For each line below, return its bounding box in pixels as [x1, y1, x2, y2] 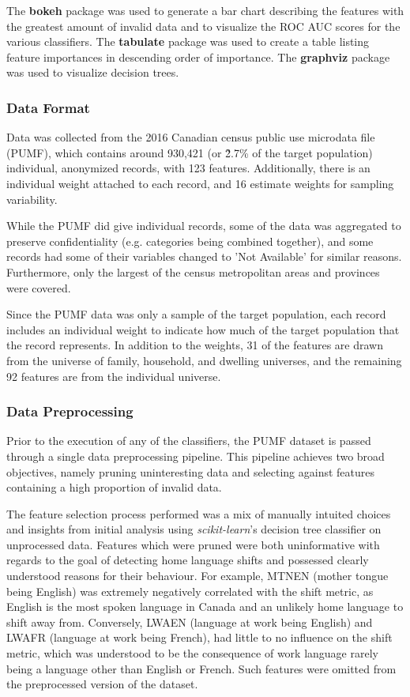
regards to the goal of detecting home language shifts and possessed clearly [6, 552, 369, 568]
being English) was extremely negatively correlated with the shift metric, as [6, 582, 374, 599]
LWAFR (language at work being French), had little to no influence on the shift [6, 629, 393, 646]
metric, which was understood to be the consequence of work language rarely [6, 645, 378, 661]
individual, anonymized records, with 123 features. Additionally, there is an [6, 160, 371, 176]
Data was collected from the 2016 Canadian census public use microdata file [6, 129, 375, 145]
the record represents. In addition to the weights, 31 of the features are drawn [6, 337, 383, 353]
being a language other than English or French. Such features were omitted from [6, 660, 397, 676]
